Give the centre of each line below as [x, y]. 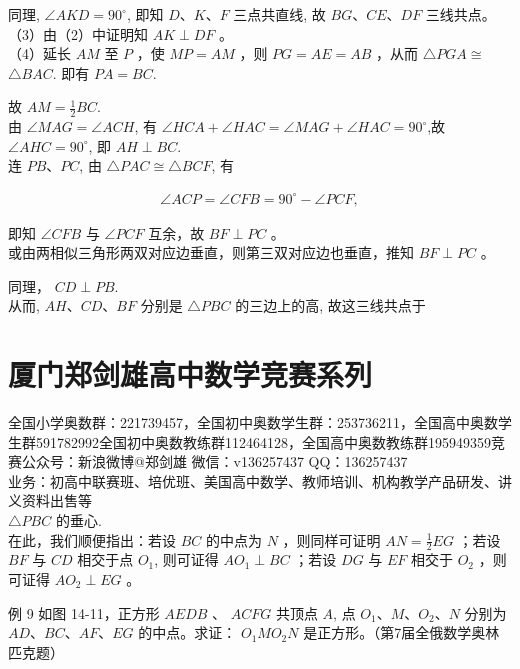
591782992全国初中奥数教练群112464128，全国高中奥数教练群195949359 [263, 441]
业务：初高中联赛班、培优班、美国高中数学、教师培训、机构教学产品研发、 [253, 480]
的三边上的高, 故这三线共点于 [330, 305]
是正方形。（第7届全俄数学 [387, 632]
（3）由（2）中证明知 [78, 33]
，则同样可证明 [331, 539]
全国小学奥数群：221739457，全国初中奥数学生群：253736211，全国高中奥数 [253, 422]
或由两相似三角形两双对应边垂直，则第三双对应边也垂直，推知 [211, 252]
